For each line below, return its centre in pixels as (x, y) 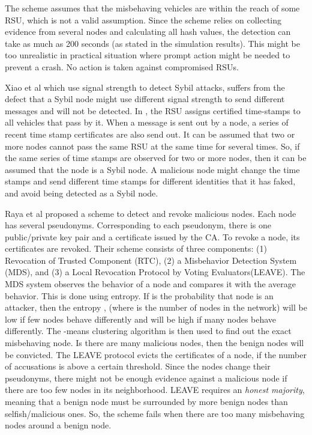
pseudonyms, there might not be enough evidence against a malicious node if (146, 378)
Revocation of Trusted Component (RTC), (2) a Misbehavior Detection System (151, 260)
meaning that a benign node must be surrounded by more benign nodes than (146, 401)
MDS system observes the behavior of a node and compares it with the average (150, 284)
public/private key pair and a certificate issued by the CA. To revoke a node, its (152, 236)
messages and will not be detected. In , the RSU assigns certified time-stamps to (153, 110)
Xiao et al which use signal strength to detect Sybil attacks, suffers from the (145, 87)
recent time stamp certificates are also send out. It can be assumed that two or (150, 134)
